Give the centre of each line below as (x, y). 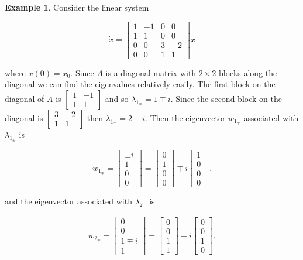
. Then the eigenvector (185, 117)
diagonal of (25, 98)
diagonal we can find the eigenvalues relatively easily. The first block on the (140, 84)
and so (117, 98)
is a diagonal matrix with (151, 72)
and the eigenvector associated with (68, 201)
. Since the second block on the (226, 98)
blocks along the (248, 72)
